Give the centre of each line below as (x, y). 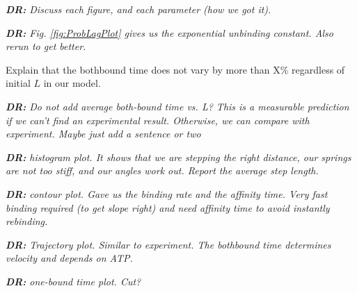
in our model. (72, 83)
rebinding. (27, 221)
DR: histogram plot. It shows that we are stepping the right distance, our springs (178, 157)
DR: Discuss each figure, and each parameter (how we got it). (138, 9)
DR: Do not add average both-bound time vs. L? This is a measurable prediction (177, 106)
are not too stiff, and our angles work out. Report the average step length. (162, 170)
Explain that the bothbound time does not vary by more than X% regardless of (175, 69)
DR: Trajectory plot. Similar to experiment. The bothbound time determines (168, 244)
